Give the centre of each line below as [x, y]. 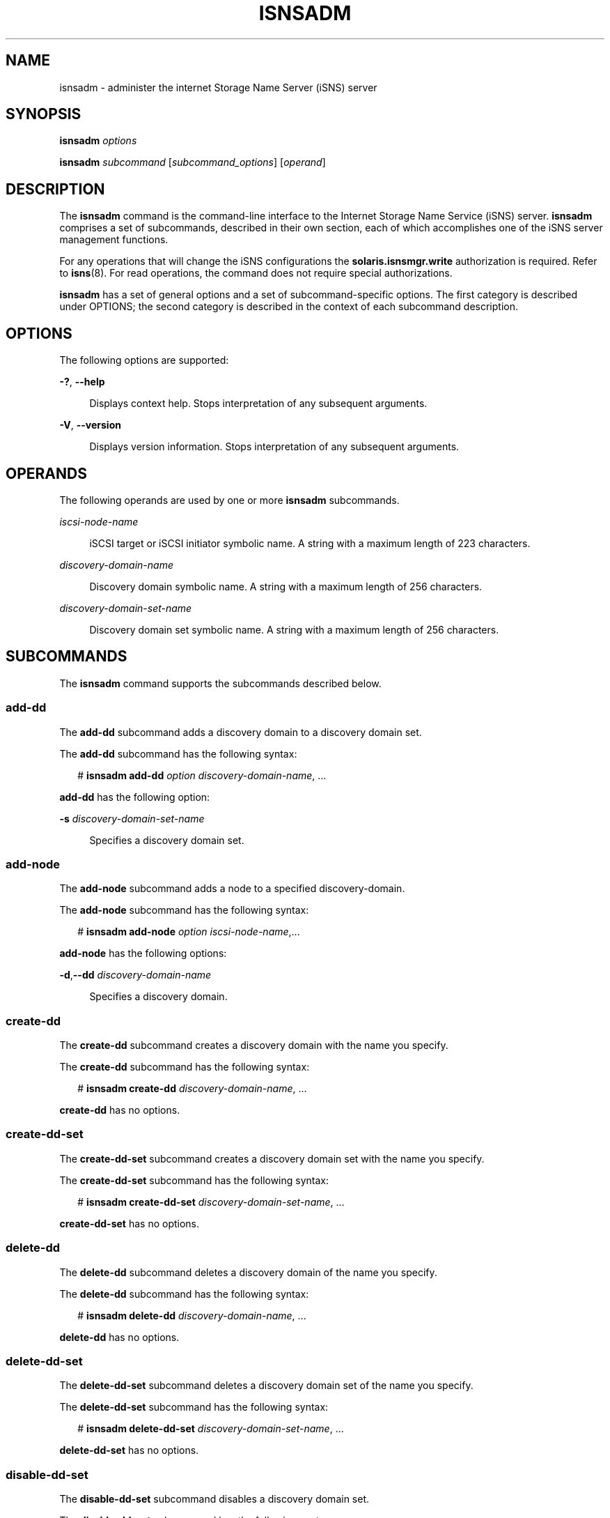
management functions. [114, 240]
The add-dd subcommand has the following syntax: [178, 753]
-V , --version [90, 425]
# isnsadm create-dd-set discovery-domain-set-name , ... [211, 1202]
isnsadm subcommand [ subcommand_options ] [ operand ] [193, 162]
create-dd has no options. [120, 1110]
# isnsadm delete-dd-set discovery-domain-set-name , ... [211, 1429]
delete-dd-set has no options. [129, 1450]
